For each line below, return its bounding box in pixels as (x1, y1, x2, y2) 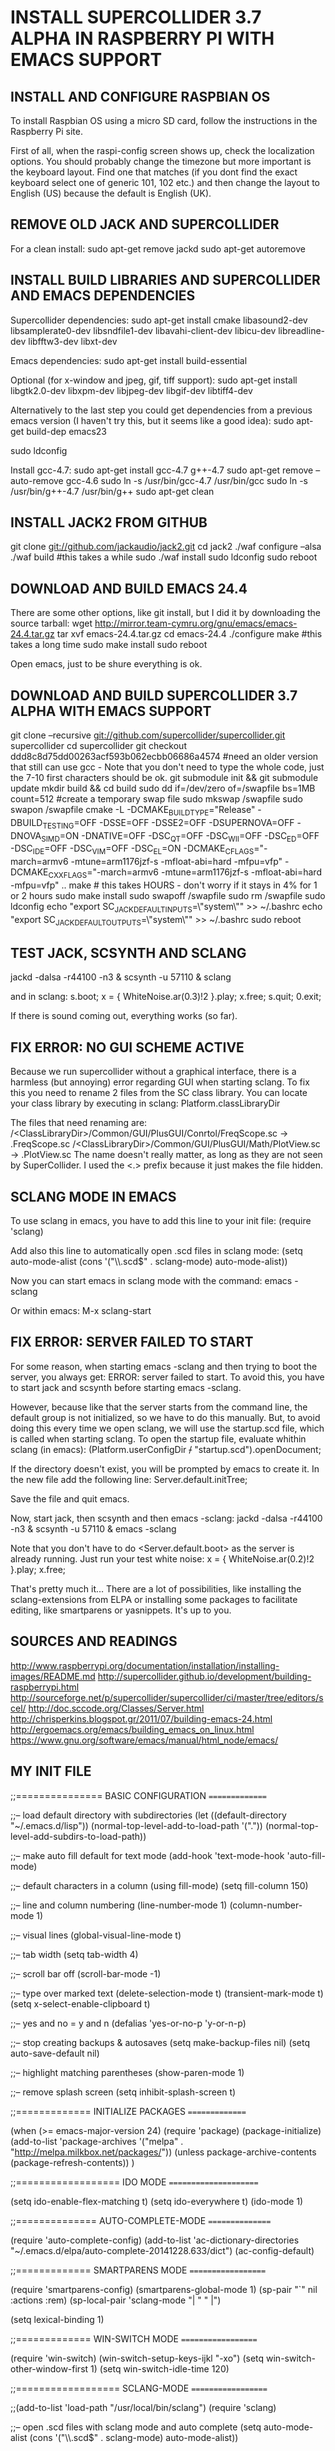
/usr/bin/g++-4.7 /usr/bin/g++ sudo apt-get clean (10, 485, 215, 497)
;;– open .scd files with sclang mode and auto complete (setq (10, 2421, 262, 2433)
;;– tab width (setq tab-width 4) (10, 1948, 139, 1960)
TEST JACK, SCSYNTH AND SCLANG (10, 945, 247, 962)
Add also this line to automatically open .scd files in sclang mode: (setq (10, 1245, 303, 1257)
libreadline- (278, 324, 326, 336)
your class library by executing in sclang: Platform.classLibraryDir (10, 1097, 281, 1110)
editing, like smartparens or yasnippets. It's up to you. (10, 1604, 232, 1616)
